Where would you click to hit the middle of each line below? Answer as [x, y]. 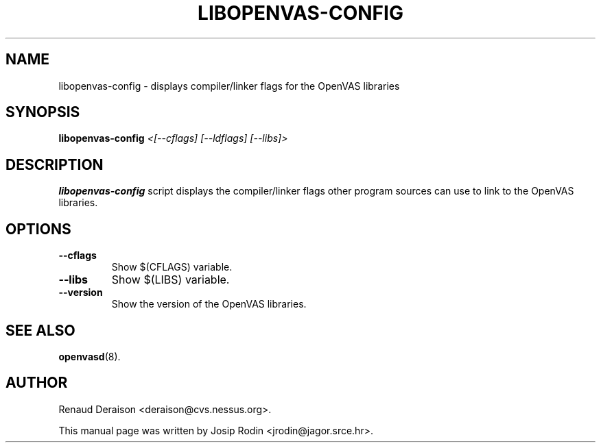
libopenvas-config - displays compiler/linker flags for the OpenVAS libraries [229, 86]
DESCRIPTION [55, 164]
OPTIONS [38, 229]
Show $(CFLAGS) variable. [172, 267]
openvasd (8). [90, 356]
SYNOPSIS [43, 112]
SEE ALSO [40, 330]
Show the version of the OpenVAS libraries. [209, 304]
